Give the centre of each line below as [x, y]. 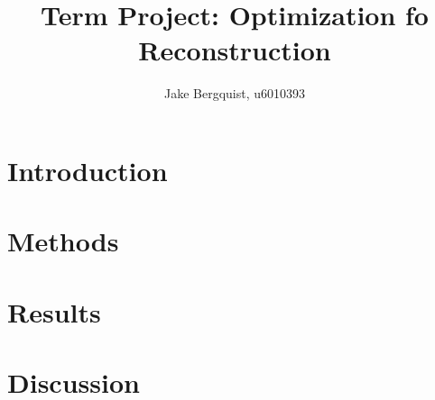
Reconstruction [235, 50]
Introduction [88, 170]
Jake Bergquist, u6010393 [235, 93]
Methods [63, 241]
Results [54, 311]
